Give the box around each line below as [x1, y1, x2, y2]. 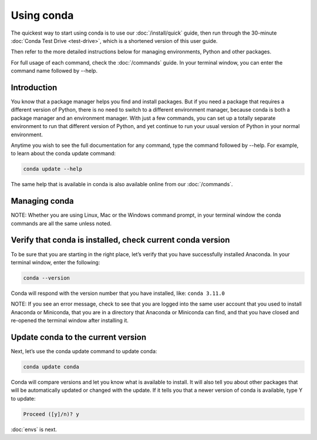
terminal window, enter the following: [11, 258, 100, 266]
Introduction [11, 82, 58, 92]
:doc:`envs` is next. [11, 426, 57, 433]
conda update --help [23, 166, 82, 173]
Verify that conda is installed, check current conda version [11, 235, 230, 245]
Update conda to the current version [11, 332, 147, 342]
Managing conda [11, 196, 75, 206]
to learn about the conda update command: [11, 150, 116, 157]
